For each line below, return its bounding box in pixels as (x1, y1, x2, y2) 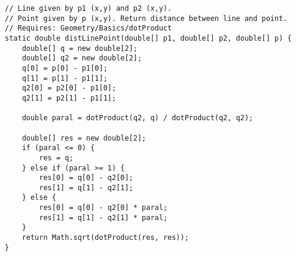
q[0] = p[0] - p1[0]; (22, 63, 108, 72)
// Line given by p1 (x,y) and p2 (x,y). (5, 4, 172, 13)
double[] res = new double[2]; (22, 133, 147, 142)
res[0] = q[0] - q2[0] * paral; (39, 203, 168, 212)
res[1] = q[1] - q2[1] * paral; (39, 213, 168, 222)
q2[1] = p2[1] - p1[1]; (22, 93, 117, 102)
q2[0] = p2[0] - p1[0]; (22, 84, 117, 93)
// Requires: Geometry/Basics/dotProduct (5, 24, 172, 33)
